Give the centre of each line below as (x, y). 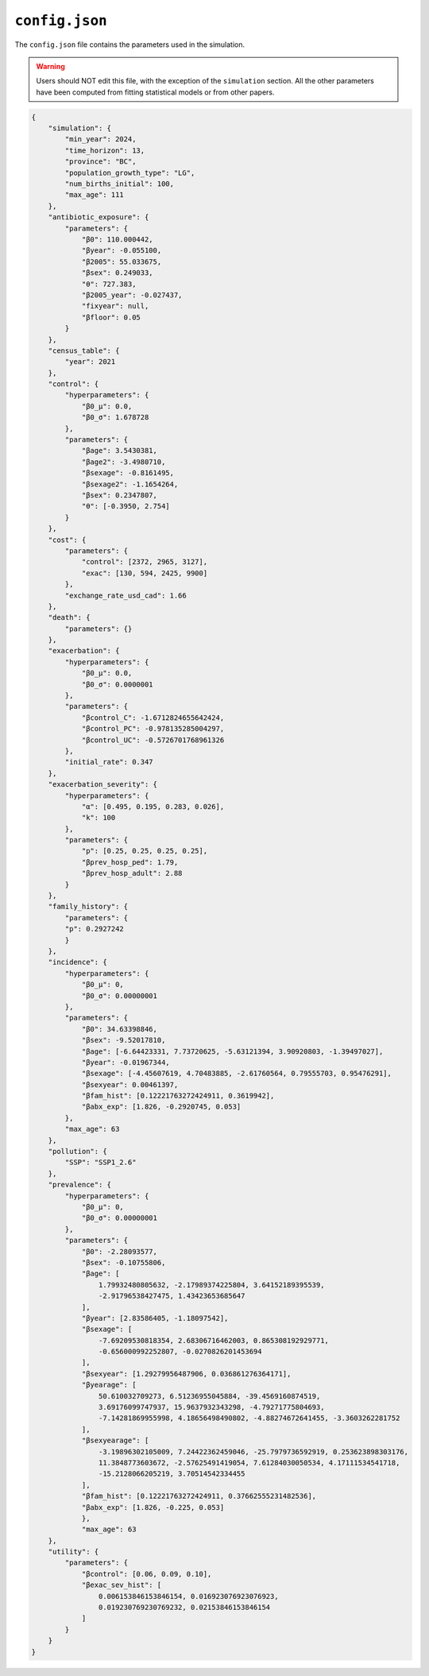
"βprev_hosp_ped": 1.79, (130, 862)
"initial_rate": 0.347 (109, 762)
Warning (50, 66)
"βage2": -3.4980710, (124, 462)
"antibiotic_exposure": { (99, 217)
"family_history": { (88, 907)
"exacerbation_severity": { (103, 784)
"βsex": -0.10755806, (124, 1262)
